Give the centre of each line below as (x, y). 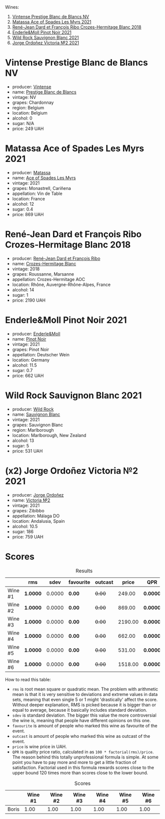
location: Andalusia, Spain (39, 521)
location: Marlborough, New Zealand (49, 435)
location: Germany (31, 360)
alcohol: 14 (23, 289)
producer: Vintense (32, 87)
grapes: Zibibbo (28, 510)
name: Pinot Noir (29, 339)
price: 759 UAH (28, 536)
